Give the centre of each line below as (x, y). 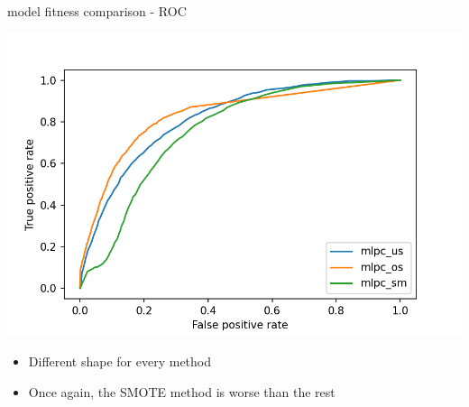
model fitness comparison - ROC (97, 11)
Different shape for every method (120, 361)
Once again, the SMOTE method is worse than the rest (182, 391)
